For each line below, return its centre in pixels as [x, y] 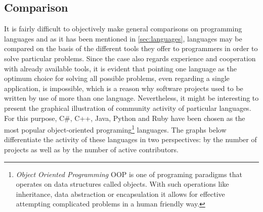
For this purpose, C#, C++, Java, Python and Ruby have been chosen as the [125, 118]
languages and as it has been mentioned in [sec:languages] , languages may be [123, 38]
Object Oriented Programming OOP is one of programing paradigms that [129, 174]
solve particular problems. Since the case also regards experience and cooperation [130, 58]
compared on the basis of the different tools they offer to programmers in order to [131, 48]
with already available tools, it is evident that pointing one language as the [120, 68]
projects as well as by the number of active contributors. [92, 149]
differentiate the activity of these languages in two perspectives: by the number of [130, 139]
